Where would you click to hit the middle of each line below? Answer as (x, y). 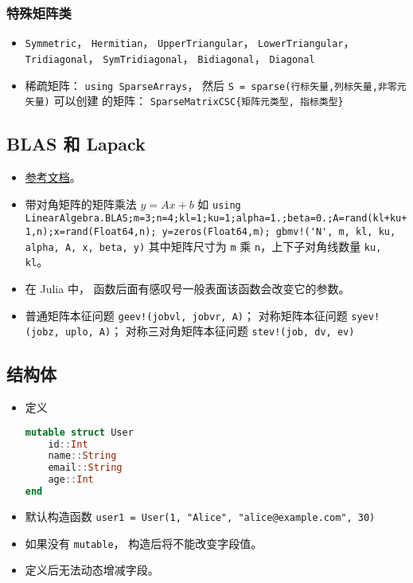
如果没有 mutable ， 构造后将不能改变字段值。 (144, 543)
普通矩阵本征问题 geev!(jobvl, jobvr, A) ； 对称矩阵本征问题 (186, 315)
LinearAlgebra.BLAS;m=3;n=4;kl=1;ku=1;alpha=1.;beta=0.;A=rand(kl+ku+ (216, 219)
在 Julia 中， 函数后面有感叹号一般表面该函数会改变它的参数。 (187, 288)
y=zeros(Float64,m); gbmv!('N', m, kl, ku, (279, 231)
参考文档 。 (53, 177)
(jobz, (42, 333)
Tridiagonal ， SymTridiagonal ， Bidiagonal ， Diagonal (170, 58)
